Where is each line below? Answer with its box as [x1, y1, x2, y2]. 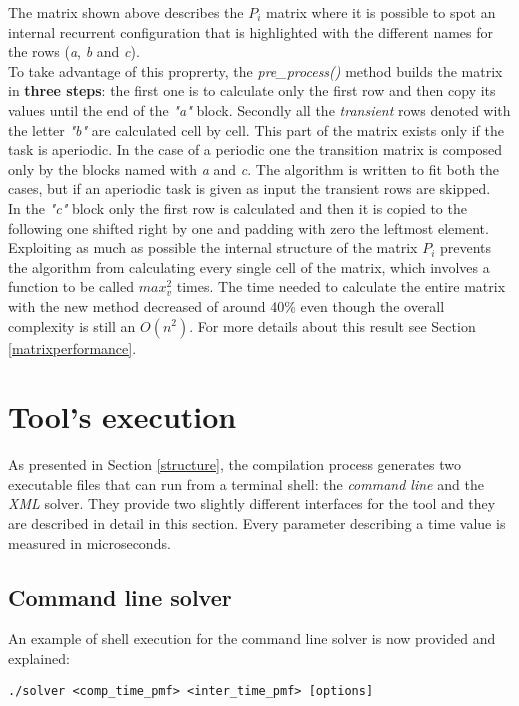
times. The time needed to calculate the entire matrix [176, 276, 506, 297]
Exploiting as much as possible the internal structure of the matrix [8, 237, 418, 258]
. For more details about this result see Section [189, 315, 476, 336]
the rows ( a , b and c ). [8, 41, 140, 62]
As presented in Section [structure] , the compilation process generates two [8, 454, 461, 475]
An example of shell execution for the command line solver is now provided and [8, 628, 496, 649]
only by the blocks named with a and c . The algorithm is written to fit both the [8, 158, 500, 179]
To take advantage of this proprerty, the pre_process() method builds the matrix [8, 60, 503, 81]
